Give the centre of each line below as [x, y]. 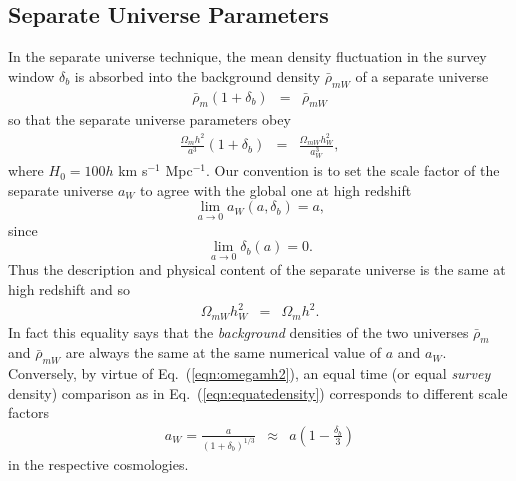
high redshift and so [69, 289]
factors [28, 412]
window [31, 75]
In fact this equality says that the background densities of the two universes [238, 331]
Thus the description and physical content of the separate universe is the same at [257, 269]
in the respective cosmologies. [98, 463]
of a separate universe [422, 75]
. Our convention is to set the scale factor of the [352, 170]
